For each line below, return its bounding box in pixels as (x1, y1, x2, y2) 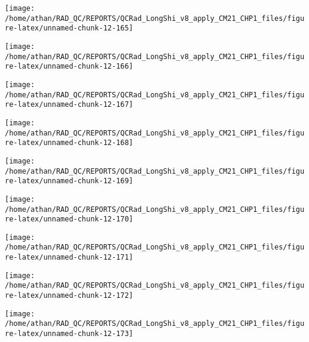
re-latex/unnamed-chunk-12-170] (5, 215, 133, 224)
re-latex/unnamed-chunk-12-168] (5, 138, 133, 147)
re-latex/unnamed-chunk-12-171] (5, 253, 133, 262)
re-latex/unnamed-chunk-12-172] (5, 291, 133, 300)
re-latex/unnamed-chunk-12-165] (5, 24, 133, 33)
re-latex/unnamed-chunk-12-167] (5, 100, 133, 109)
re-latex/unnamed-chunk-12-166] (5, 62, 133, 71)
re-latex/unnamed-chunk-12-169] (5, 177, 133, 186)
